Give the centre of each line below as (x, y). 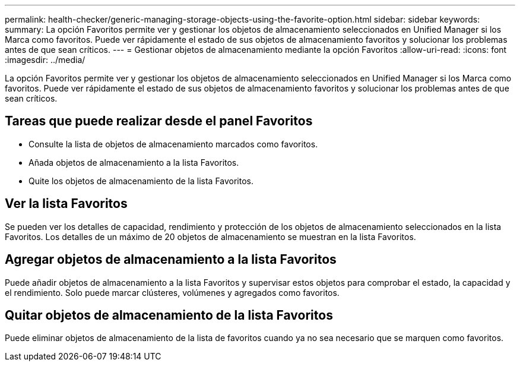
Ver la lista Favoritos (66, 204)
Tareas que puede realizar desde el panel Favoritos (159, 121)
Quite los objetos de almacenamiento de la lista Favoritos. (141, 181)
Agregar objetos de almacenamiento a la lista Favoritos (171, 260)
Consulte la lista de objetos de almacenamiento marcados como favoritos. (173, 144)
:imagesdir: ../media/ (45, 60)
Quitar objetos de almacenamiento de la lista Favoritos (169, 315)
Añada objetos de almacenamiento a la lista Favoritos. (134, 162)
